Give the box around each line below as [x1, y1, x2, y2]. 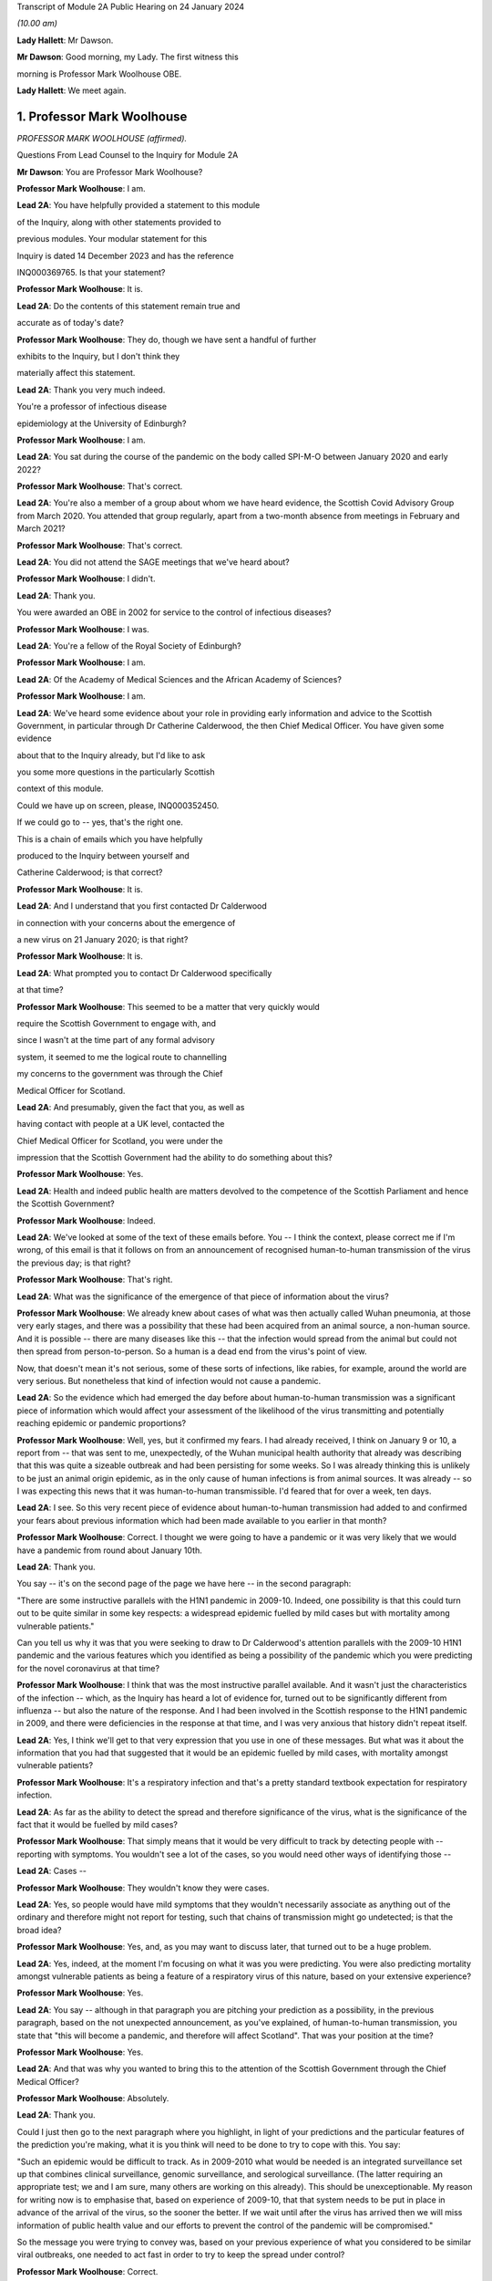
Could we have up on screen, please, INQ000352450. [16, 799, 220, 811]
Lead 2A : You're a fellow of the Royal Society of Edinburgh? [16, 640, 241, 651]
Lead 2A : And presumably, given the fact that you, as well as [16, 1101, 245, 1112]
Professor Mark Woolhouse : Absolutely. [16, 2093, 169, 2104]
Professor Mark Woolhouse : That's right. [16, 1274, 173, 1286]
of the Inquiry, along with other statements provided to [16, 216, 222, 227]
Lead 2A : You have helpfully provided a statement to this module [16, 200, 261, 211]
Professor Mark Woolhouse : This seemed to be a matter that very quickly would [16, 1001, 321, 1012]
